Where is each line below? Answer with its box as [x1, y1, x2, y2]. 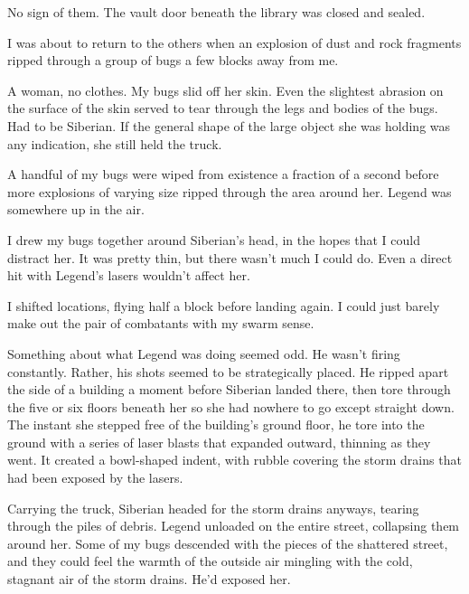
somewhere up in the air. [7, 200, 145, 219]
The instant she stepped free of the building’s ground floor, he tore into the [7, 415, 425, 434]
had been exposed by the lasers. [7, 468, 183, 487]
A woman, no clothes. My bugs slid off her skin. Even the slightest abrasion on [7, 80, 444, 99]
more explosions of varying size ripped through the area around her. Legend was [7, 182, 452, 201]
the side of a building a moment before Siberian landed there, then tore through [7, 380, 451, 399]
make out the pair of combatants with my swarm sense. [7, 314, 314, 333]
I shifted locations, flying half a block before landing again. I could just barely [7, 296, 440, 315]
